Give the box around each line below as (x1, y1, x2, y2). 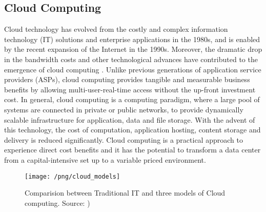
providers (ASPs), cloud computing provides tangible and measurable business (4, 74, 250, 85)
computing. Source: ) (25, 197, 90, 208)
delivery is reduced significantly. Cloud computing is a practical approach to (4, 134, 243, 145)
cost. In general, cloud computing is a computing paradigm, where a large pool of (4, 94, 260, 105)
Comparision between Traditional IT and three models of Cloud (25, 187, 226, 198)
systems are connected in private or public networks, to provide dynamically (4, 104, 243, 114)
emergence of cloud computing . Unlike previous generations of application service (4, 64, 261, 74)
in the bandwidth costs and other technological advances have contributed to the (4, 53, 258, 64)
